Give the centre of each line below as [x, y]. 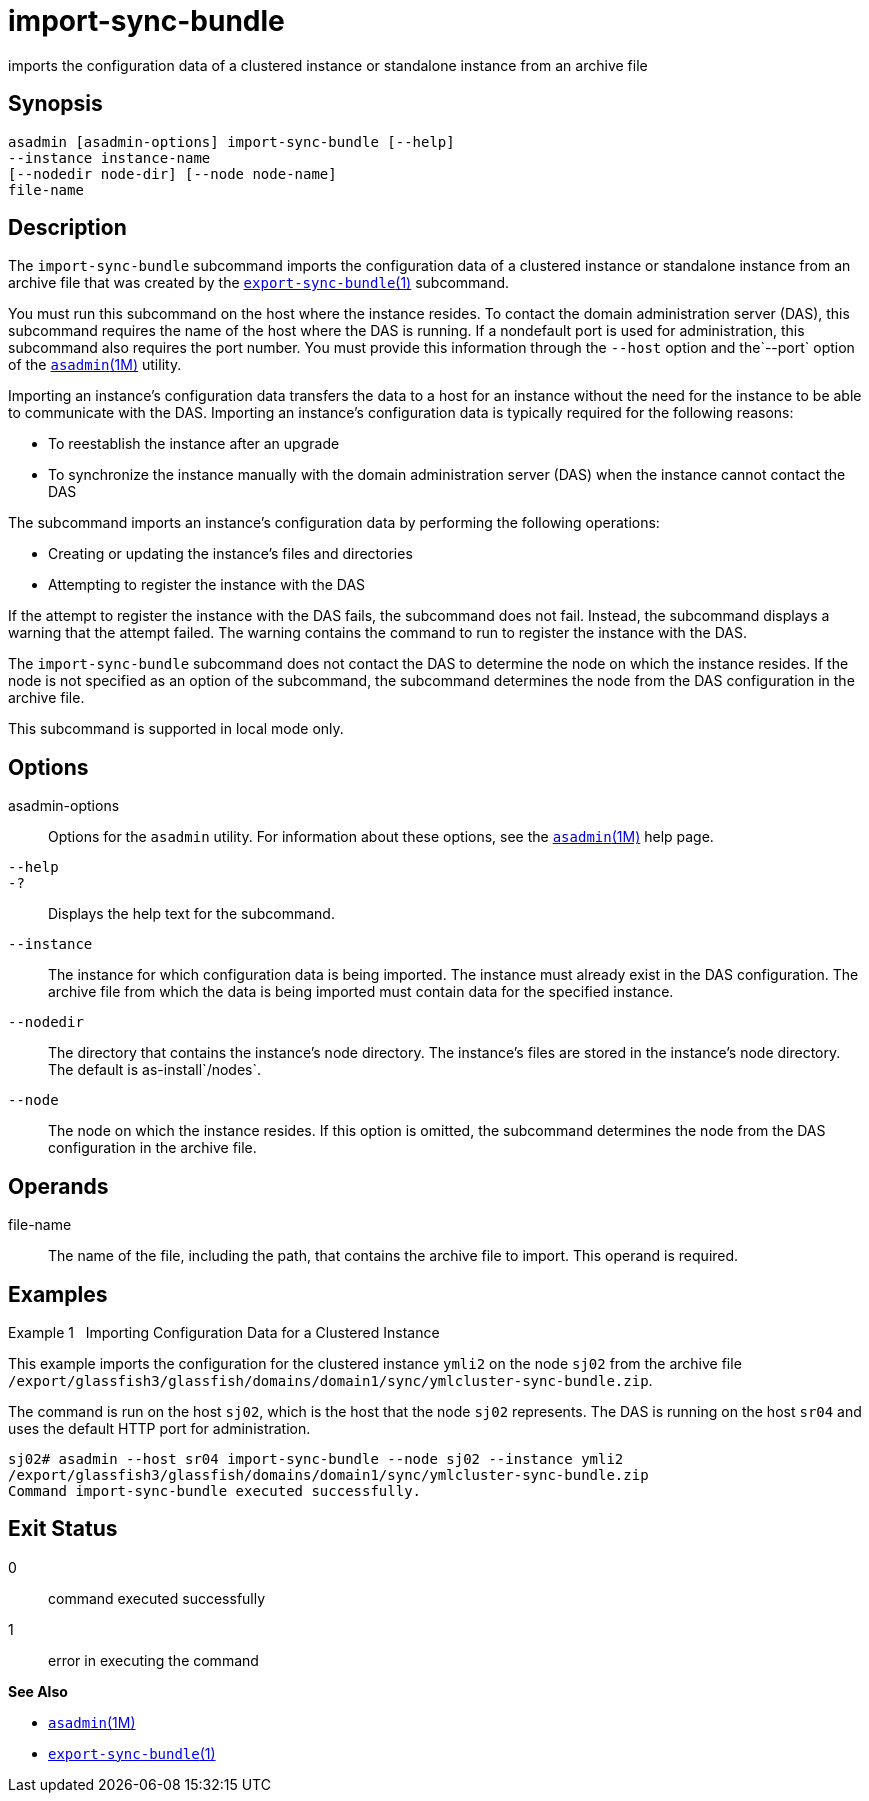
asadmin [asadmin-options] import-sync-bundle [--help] [231, 141]
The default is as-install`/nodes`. [155, 1070]
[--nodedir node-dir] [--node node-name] [172, 173]
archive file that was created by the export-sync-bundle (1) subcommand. [259, 283]
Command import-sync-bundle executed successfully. [215, 1490]
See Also [38, 1691]
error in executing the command [153, 1660]
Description [67, 228]
